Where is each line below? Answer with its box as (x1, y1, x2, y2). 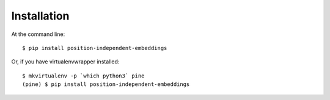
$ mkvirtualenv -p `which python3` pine (22, 72, 145, 79)
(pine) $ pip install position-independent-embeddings (22, 81, 190, 88)
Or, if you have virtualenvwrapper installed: (11, 58, 120, 65)
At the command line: (11, 30, 65, 38)
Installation (11, 9, 70, 23)
